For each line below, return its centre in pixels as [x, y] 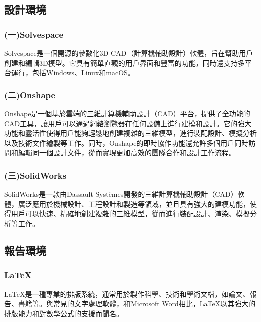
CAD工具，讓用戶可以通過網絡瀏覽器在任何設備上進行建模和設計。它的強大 [128, 123]
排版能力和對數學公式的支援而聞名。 [64, 313]
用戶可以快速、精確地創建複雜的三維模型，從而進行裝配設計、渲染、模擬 [130, 213]
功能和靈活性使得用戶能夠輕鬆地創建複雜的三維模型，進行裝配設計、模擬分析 [130, 133]
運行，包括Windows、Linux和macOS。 [73, 72]
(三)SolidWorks [35, 175]
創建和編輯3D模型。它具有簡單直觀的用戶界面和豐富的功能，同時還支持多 [124, 62]
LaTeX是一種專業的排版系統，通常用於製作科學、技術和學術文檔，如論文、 [127, 294]
